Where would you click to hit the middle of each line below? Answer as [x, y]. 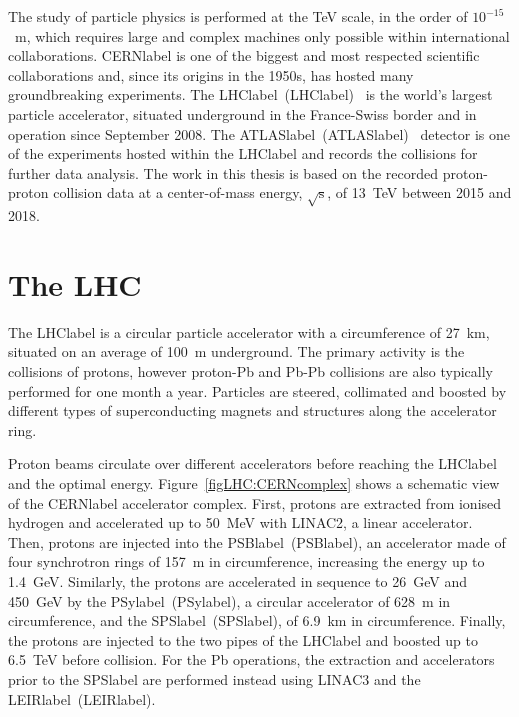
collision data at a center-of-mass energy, [178, 192]
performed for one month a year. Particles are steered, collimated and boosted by [257, 390]
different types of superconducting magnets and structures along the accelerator [252, 410]
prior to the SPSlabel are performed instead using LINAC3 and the [214, 678]
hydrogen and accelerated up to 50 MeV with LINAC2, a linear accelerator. [240, 522]
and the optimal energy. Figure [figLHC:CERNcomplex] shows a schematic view [254, 482]
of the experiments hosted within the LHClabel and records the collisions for [243, 153]
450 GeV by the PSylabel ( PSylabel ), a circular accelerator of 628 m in [229, 600]
